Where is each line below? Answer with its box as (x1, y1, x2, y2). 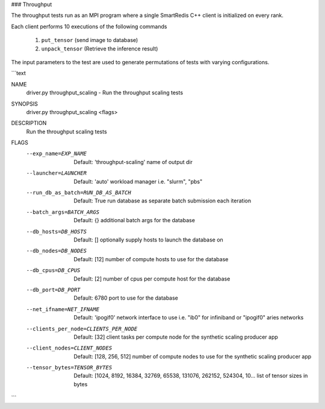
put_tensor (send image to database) (41, 37, 138, 44)
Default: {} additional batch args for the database (73, 217, 196, 224)
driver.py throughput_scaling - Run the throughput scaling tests (26, 89, 184, 96)
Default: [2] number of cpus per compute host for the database (73, 275, 231, 282)
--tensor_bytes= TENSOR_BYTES (26, 364, 113, 371)
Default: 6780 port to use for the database (73, 294, 179, 301)
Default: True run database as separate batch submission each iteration (73, 197, 252, 204)
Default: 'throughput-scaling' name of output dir (73, 158, 193, 165)
